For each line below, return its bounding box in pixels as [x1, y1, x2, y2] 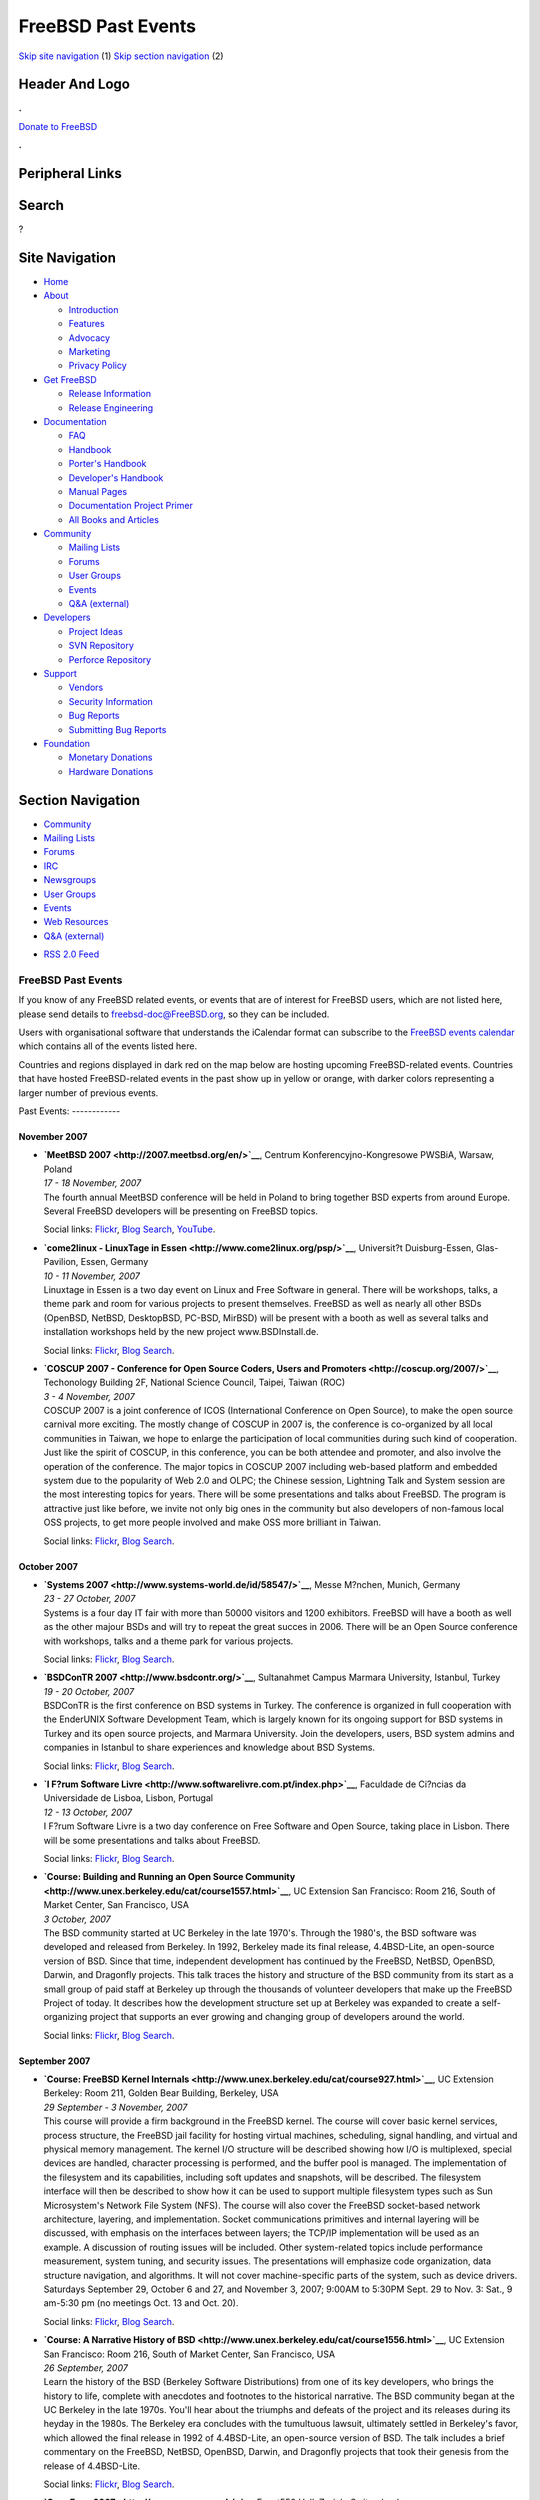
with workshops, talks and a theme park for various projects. [43, 1635, 294, 1647]
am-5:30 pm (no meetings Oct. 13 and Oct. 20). [43, 2297, 239, 2309]
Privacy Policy [68, 360, 127, 372]
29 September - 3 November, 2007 [43, 2101, 188, 2113]
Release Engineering [68, 401, 154, 414]
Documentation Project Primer [68, 500, 194, 512]
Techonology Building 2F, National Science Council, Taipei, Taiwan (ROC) [43, 1376, 346, 1389]
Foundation [43, 737, 90, 749]
